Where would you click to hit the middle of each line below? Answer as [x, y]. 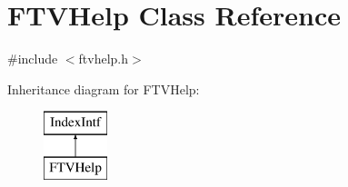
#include [33, 59]
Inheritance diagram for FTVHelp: [104, 89]
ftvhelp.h [104, 59]
